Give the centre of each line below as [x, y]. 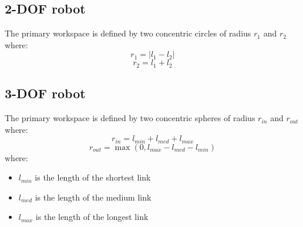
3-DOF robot [45, 93]
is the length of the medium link [93, 197]
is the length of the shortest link [93, 177]
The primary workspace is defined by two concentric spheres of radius [130, 118]
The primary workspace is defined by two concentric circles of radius [128, 33]
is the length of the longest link [92, 217]
